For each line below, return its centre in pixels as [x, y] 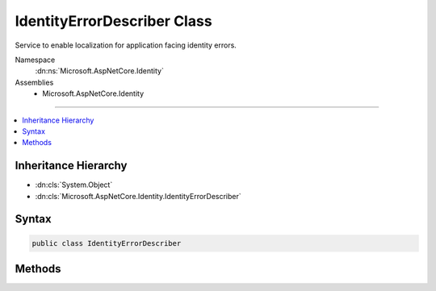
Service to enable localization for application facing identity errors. [126, 45]
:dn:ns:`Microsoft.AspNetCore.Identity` [100, 71]
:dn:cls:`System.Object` [74, 185]
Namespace [35, 60]
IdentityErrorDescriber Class [114, 21]
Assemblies [34, 82]
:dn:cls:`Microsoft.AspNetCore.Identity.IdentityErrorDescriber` [138, 196]
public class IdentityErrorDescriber [107, 243]
